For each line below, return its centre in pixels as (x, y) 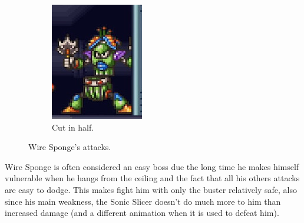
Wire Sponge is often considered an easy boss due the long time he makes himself (152, 166)
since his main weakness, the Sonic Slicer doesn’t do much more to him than (143, 201)
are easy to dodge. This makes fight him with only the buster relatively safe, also (151, 189)
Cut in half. (73, 127)
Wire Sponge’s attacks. (70, 147)
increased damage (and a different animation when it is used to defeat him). (142, 213)
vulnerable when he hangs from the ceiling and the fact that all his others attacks (152, 178)
